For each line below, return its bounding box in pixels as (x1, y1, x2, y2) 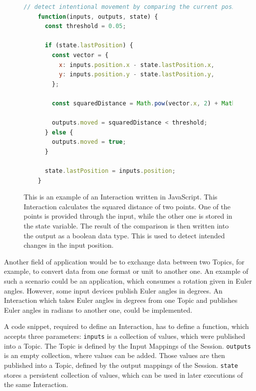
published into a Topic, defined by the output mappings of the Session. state (4, 359, 238, 370)
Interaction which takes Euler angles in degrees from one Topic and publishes (4, 295, 238, 305)
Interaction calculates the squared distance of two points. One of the (24, 201, 231, 211)
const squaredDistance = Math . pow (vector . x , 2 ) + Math (52, 99, 236, 107)
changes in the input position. (24, 240, 114, 250)
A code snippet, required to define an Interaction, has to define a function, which (4, 321, 249, 331)
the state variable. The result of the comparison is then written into (24, 221, 229, 231)
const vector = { (52, 51, 109, 59)
